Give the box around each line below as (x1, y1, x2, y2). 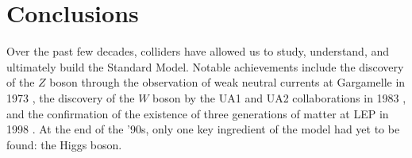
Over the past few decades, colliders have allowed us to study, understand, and (6, 43, 390, 60)
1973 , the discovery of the (6, 89, 135, 106)
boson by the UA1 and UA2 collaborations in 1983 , (152, 89, 406, 106)
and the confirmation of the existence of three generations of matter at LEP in (6, 105, 389, 121)
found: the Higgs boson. (6, 136, 122, 152)
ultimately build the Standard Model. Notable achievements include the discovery (6, 58, 404, 75)
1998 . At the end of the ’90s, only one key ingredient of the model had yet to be (6, 121, 400, 137)
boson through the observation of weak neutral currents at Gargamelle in (49, 74, 406, 91)
